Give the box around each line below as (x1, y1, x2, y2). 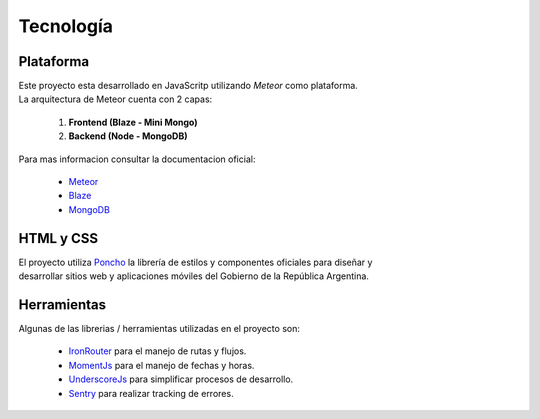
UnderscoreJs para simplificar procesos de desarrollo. (68, 373, 294, 385)
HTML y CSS (18, 230, 99, 247)
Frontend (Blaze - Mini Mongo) (68, 116, 199, 128)
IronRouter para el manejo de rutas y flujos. (68, 345, 247, 357)
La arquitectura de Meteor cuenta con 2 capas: (18, 93, 213, 105)
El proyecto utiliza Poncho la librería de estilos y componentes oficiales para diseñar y (18, 256, 373, 268)
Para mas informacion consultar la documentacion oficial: (18, 153, 256, 165)
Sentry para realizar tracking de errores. (68, 387, 234, 399)
